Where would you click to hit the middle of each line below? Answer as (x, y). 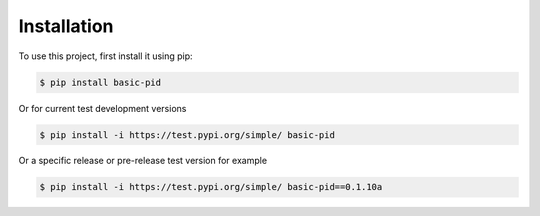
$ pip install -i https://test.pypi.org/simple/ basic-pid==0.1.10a (211, 187)
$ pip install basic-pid (100, 82)
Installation (66, 26)
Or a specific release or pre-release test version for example (143, 161)
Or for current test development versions (102, 108)
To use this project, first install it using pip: (106, 56)
